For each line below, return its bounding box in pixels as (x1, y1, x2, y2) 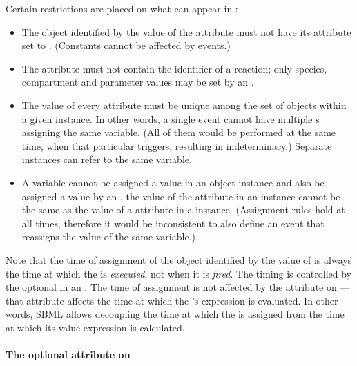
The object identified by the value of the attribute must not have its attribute (21, 24, 351, 39)
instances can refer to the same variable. (21, 152, 192, 166)
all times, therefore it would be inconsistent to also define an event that (21, 215, 325, 230)
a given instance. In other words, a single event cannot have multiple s (21, 111, 320, 126)
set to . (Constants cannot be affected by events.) (21, 38, 231, 52)
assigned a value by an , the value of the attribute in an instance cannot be (21, 189, 340, 203)
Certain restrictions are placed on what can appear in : (6, 1, 238, 15)
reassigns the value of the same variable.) (21, 229, 195, 244)
